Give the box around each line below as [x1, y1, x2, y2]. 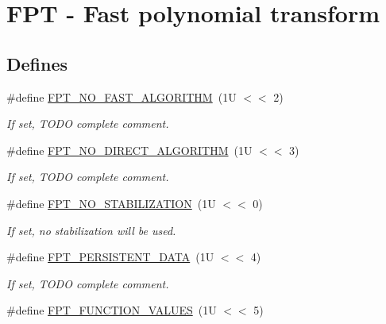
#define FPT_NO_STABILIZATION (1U [6, 195, 216, 211]
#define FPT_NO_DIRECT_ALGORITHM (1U [6, 141, 253, 158]
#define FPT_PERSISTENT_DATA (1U [6, 249, 214, 265]
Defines [6, 51, 68, 75]
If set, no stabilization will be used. [6, 222, 176, 238]
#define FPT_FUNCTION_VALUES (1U [6, 302, 217, 318]
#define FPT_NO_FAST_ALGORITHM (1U [6, 88, 237, 105]
